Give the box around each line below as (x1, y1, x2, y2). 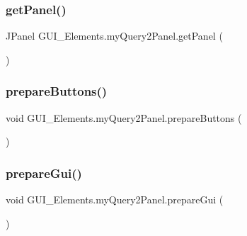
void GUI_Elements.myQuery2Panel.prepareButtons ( (6, 110, 242, 125)
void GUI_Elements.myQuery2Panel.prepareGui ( (6, 192, 224, 207)
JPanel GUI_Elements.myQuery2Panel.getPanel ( (6, 28, 223, 43)
